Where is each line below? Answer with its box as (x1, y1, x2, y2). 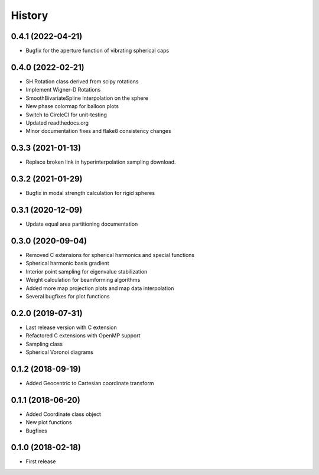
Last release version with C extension (25, 324, 118, 331)
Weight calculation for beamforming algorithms (25, 276, 141, 284)
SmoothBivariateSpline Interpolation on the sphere (25, 95, 149, 102)
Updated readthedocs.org (25, 119, 89, 126)
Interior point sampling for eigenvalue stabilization (25, 268, 148, 275)
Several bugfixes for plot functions (25, 292, 110, 300)
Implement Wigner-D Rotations (25, 86, 101, 93)
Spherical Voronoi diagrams (25, 349, 94, 356)
